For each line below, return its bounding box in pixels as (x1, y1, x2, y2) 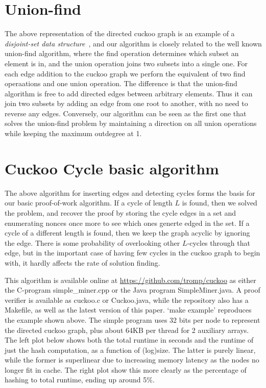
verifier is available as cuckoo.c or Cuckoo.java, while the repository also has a (5, 294, 249, 305)
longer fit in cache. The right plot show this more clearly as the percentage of (5, 364, 247, 375)
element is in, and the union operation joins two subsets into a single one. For (5, 58, 248, 68)
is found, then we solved (182, 197, 257, 208)
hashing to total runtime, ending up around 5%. (5, 374, 155, 385)
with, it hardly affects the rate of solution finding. (5, 257, 160, 268)
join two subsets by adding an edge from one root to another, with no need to (5, 98, 248, 109)
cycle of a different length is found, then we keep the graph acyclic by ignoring (5, 227, 250, 238)
